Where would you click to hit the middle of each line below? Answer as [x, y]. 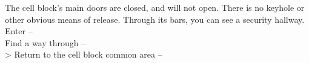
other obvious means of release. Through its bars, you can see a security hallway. [155, 19]
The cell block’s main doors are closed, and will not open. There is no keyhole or [155, 7]
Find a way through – [45, 42]
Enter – [19, 31]
